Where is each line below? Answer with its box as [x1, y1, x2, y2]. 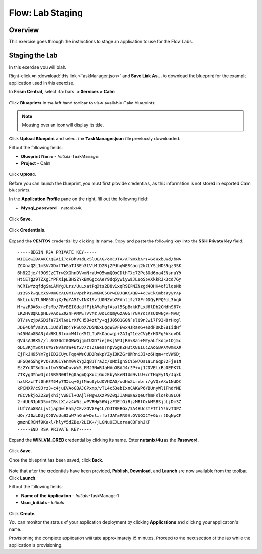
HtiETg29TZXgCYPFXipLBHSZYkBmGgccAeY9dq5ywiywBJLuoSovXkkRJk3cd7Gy [17, 277, 181, 282]
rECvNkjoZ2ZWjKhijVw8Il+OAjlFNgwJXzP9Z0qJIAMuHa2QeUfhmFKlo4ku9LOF [17, 392, 181, 398]
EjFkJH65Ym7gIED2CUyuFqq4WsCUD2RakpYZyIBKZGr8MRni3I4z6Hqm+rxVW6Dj [17, 351, 181, 357]
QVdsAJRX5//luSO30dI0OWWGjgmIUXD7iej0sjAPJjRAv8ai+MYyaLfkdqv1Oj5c [17, 338, 181, 344]
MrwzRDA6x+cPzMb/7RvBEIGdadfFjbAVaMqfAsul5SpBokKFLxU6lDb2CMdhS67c [17, 304, 181, 310]
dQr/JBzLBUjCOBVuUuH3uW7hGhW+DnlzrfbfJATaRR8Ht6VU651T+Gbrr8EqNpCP [17, 413, 181, 418]
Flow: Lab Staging [9, 7, 83, 18]
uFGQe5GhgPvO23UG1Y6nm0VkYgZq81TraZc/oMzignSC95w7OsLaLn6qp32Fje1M [17, 358, 181, 364]
